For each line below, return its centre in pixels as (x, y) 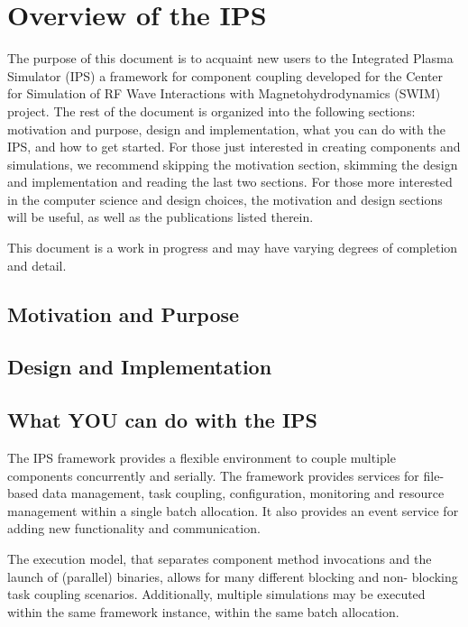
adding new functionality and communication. (134, 528)
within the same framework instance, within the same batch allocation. (203, 611)
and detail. (37, 265)
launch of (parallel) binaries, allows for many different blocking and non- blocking (233, 576)
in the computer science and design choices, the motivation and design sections (225, 199)
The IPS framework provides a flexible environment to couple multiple (202, 458)
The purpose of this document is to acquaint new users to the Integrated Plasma (230, 58)
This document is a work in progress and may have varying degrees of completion (233, 248)
